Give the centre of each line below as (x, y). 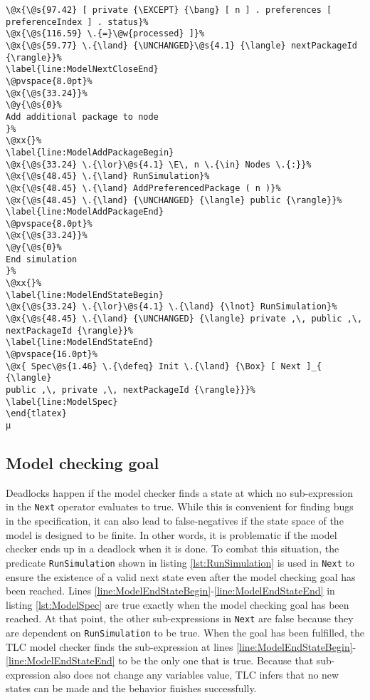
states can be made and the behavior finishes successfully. (131, 688)
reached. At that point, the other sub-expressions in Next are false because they (180, 618)
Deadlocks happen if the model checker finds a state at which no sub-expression (179, 492)
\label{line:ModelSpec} (62, 402)
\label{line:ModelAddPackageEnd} (85, 212)
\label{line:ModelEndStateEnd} (80, 343)
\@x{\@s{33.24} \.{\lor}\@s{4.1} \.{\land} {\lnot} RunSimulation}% (171, 307)
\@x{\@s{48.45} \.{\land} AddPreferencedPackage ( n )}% (143, 188)
